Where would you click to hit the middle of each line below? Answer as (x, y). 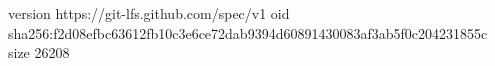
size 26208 (39, 52)
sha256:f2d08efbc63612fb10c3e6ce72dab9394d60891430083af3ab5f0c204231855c (248, 32)
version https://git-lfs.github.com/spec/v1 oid (149, 13)
